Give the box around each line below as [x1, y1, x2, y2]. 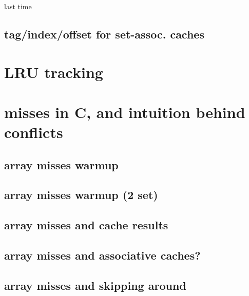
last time [4, 1, 32, 11]
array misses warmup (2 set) [4, 187, 158, 203]
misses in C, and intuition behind [4, 101, 245, 122]
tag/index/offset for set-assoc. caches [4, 26, 204, 42]
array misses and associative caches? [4, 247, 201, 263]
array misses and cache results [4, 217, 168, 233]
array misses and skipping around [4, 277, 186, 293]
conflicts [4, 122, 63, 143]
